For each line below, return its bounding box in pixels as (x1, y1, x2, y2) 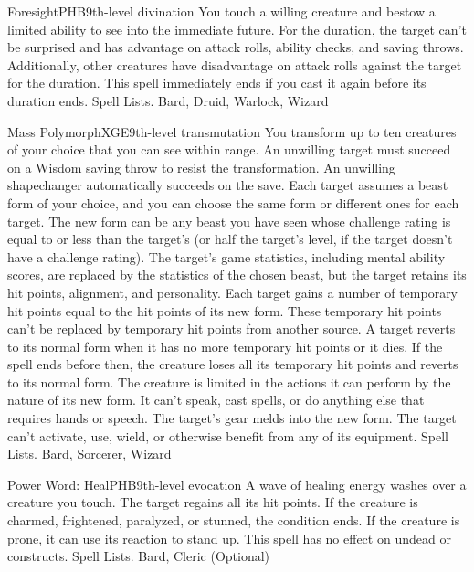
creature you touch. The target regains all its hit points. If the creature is (7, 493, 418, 512)
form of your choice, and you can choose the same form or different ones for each (7, 193, 459, 212)
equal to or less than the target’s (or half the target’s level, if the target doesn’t (7, 229, 453, 249)
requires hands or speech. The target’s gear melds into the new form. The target (7, 408, 457, 428)
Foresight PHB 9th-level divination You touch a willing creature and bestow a (7, 2, 436, 20)
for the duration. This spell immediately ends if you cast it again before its (7, 73, 427, 92)
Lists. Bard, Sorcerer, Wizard (7, 444, 172, 463)
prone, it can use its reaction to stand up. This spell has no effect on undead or (7, 528, 451, 547)
